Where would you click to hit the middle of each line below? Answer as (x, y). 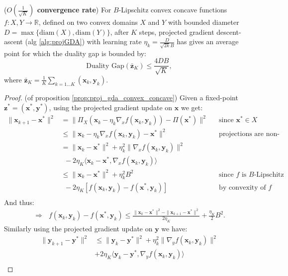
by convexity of (242, 187)
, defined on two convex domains (88, 22)
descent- (229, 32)
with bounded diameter (203, 22)
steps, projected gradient (177, 32)
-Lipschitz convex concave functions (173, 9)
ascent (13, 41)
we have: (174, 229)
